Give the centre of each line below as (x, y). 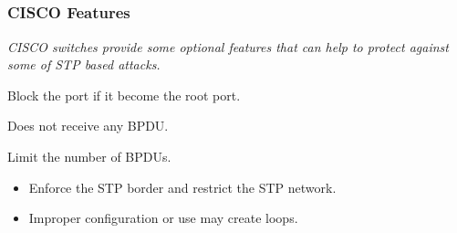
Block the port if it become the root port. (124, 95)
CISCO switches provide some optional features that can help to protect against (228, 46)
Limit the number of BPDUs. (89, 157)
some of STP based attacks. (84, 64)
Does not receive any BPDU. (88, 126)
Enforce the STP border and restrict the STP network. (182, 187)
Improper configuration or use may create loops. (163, 218)
